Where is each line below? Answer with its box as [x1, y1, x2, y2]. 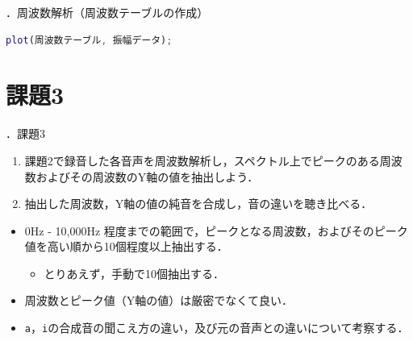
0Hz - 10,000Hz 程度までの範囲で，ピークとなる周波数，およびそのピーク [24, 222, 408, 239]
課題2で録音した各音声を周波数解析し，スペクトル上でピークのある [24, 152, 380, 168]
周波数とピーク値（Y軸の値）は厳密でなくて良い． [24, 292, 293, 309]
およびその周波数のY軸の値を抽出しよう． [35, 168, 259, 185]
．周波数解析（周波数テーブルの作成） [6, 4, 209, 20]
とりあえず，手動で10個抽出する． [44, 264, 224, 281]
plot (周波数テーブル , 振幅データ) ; [6, 34, 173, 46]
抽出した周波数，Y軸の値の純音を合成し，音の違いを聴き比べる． [24, 195, 373, 212]
